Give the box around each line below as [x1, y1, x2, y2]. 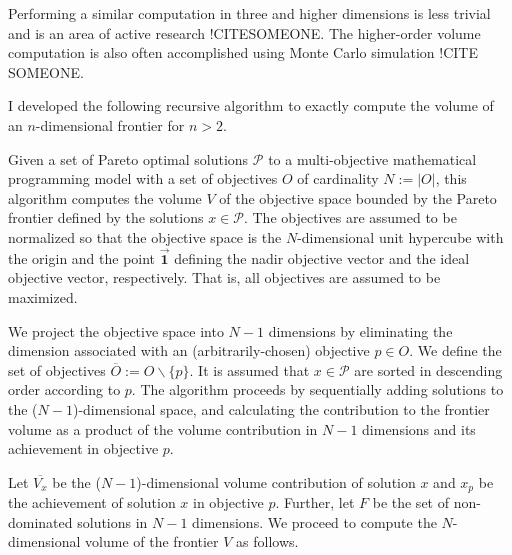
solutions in [77, 511, 148, 532]
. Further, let [275, 492, 355, 513]
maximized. [8, 286, 78, 307]
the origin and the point [8, 247, 156, 268]
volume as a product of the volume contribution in [8, 418, 318, 439]
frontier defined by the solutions [8, 207, 204, 228]
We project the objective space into [8, 320, 224, 341]
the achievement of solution [8, 492, 176, 513]
